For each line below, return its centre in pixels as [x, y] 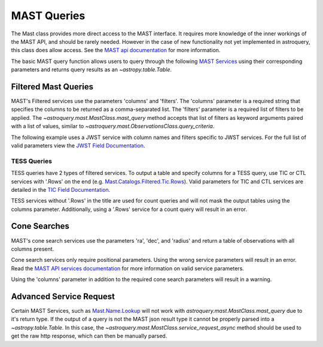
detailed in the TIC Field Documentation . [61, 189]
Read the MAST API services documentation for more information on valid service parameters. [128, 268]
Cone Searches [40, 226]
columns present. [33, 249]
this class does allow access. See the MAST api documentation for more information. [116, 50]
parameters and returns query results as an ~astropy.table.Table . [92, 70]
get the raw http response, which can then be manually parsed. [89, 336]
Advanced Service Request [63, 296]
